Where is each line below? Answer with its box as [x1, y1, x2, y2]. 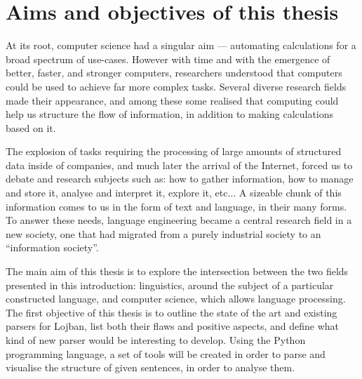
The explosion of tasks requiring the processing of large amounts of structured [6, 144, 342, 159]
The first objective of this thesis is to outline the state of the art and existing [6, 305, 337, 319]
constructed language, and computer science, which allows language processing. [6, 291, 346, 306]
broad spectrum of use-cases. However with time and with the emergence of [6, 51, 330, 66]
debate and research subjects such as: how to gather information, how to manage [6, 171, 354, 186]
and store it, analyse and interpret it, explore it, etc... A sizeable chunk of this [6, 185, 342, 200]
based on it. [6, 120, 56, 135]
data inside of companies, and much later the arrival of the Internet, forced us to [6, 157, 353, 172]
